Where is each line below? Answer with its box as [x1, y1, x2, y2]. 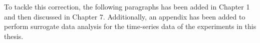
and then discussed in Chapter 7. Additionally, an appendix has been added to [4, 11, 245, 21]
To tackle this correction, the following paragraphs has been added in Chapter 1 [4, 1, 250, 11]
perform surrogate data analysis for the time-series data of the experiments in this [4, 21, 256, 31]
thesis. [4, 30, 24, 41]
